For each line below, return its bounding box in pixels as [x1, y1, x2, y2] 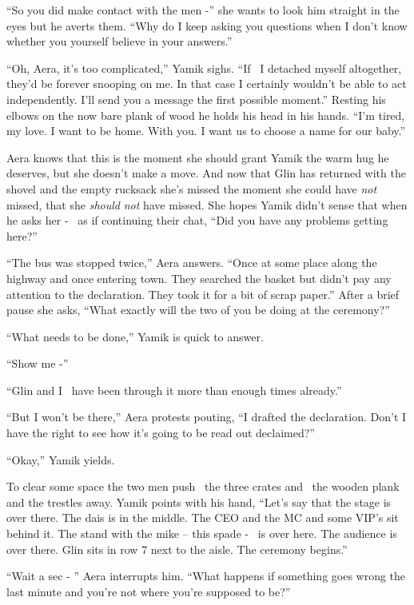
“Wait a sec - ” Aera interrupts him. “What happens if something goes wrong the [6, 567, 406, 584]
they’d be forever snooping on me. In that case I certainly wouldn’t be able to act [6, 75, 407, 92]
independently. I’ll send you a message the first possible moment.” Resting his [6, 90, 386, 107]
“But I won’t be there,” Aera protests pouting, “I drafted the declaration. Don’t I [6, 408, 407, 425]
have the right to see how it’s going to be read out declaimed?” [6, 424, 315, 441]
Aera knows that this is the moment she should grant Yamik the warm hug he [6, 149, 389, 165]
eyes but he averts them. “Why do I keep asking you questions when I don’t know [6, 17, 408, 34]
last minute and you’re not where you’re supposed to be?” [6, 583, 291, 599]
